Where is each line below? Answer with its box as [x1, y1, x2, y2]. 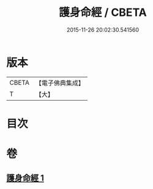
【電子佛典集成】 [35, 79, 84, 87]
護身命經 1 [6, 173, 45, 184]
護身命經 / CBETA [59, 5, 147, 20]
